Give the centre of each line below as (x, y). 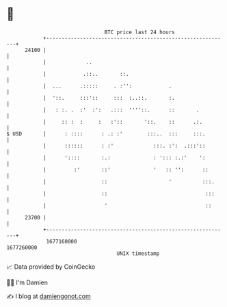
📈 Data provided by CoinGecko (51, 267)
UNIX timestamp (138, 253)
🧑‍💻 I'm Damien (27, 282)
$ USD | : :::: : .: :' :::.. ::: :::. (106, 134)
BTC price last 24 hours (139, 32)
